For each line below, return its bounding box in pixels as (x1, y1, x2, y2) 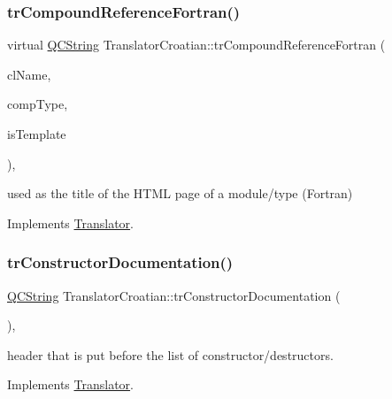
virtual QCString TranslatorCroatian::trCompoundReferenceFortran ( (7, 35, 386, 54)
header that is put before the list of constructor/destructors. (7, 345, 334, 364)
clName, (7, 65, 51, 83)
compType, (7, 95, 68, 113)
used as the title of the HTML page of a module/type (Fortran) (7, 184, 353, 203)
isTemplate (7, 125, 66, 142)
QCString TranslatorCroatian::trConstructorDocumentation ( (7, 286, 341, 304)
